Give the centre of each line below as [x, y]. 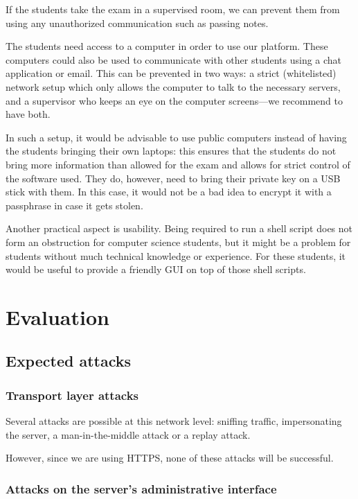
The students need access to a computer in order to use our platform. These [167, 46]
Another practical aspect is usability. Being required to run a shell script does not [179, 228]
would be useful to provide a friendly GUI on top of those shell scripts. [156, 269]
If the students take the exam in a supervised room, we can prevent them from [173, 9]
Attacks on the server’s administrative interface [141, 488]
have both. [28, 114]
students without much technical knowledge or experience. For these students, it [176, 255]
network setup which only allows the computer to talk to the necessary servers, [173, 86]
